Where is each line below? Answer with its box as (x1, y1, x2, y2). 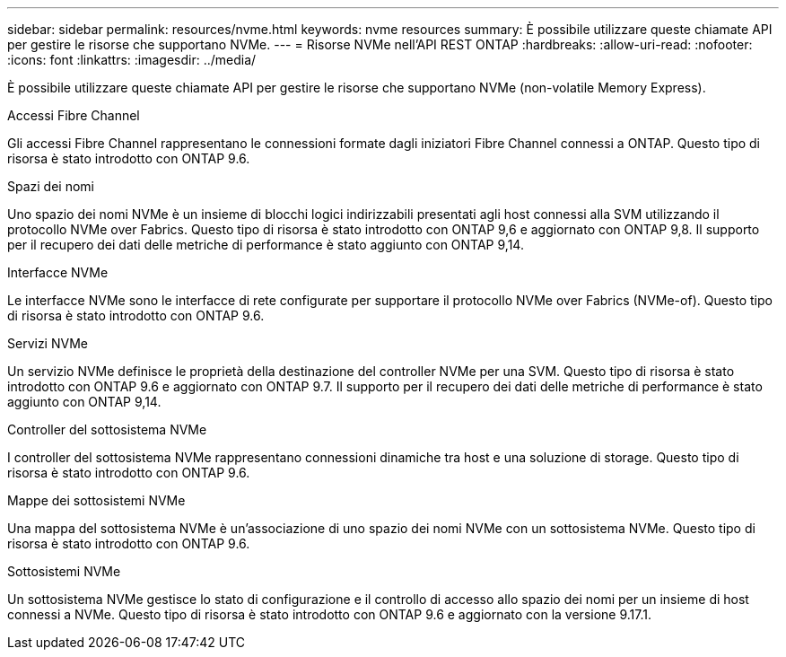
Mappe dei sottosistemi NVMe (7, 493, 186, 508)
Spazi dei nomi (7, 179, 94, 194)
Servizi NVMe (7, 336, 88, 351)
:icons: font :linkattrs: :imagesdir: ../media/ (7, 52, 257, 67)
